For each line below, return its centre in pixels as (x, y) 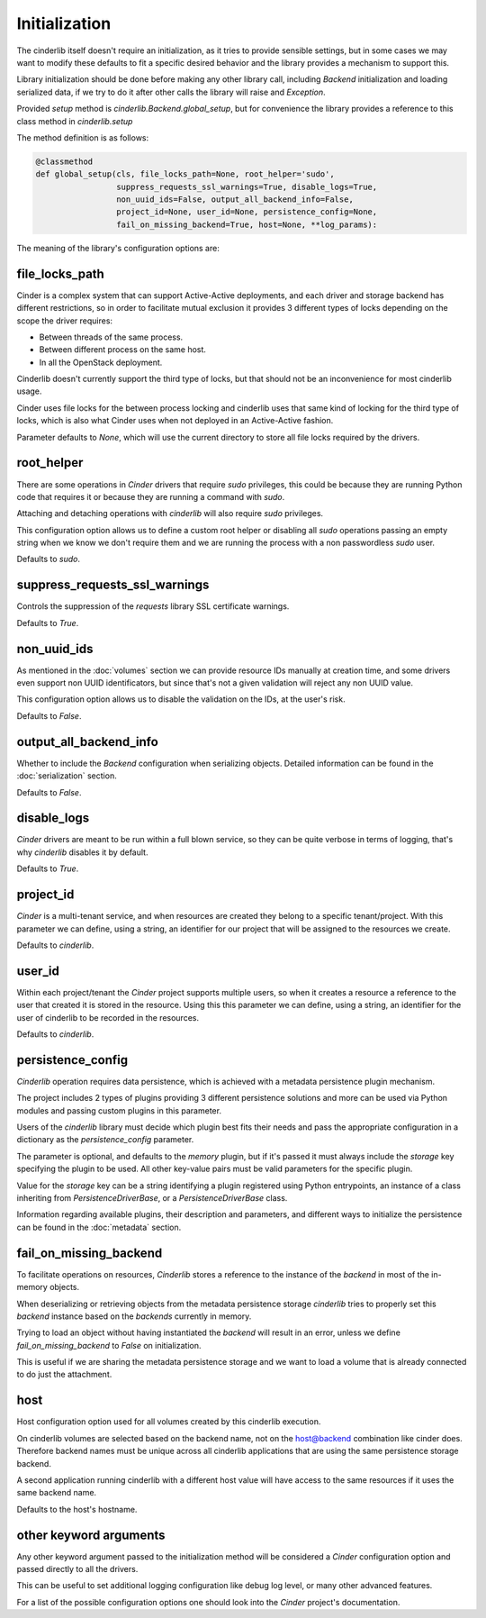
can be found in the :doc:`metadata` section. (99, 1227)
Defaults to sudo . (49, 559)
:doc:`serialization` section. (67, 776)
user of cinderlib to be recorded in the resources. (108, 1017)
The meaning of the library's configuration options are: (118, 248)
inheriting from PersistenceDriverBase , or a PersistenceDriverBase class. (152, 1198)
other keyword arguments (91, 1535)
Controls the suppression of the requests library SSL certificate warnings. (153, 606)
